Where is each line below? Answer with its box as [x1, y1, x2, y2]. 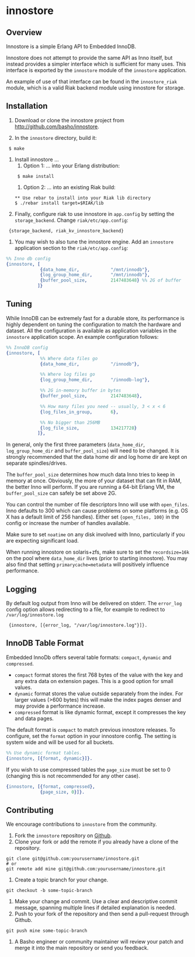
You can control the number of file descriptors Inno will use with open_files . [6, 501, 189, 508]
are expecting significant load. [6, 537, 79, 544]
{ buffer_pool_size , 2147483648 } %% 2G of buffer [40, 277, 182, 283]
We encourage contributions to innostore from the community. [6, 821, 157, 828]
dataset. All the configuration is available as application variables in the [6, 327, 177, 334]
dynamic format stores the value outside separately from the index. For [14, 690, 183, 697]
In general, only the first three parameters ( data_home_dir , [6, 441, 145, 448]
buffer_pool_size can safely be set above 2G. [6, 490, 117, 497]
